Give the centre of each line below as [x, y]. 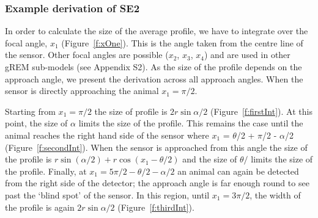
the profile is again [40, 207]
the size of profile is [131, 111]
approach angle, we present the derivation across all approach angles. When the [154, 78]
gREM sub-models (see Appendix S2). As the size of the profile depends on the [153, 67]
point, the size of [36, 123]
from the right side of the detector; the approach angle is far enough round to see [157, 183]
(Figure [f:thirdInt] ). [156, 207]
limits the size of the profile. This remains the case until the [191, 123]
